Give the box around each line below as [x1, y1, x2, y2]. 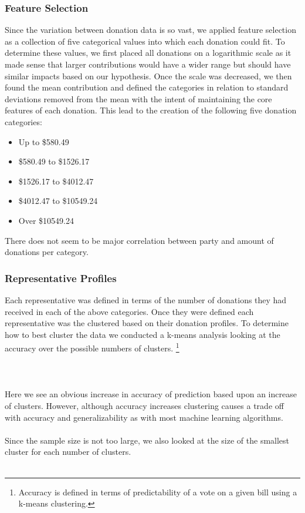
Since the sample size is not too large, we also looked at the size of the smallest [5, 434, 290, 446]
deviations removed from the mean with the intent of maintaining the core [5, 92, 272, 105]
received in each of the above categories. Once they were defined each [5, 305, 254, 317]
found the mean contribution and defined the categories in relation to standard [5, 81, 289, 93]
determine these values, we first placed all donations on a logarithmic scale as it [5, 46, 292, 59]
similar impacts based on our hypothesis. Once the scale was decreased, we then [5, 69, 292, 82]
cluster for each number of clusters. [5, 445, 131, 458]
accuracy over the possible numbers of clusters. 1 [5, 340, 179, 354]
